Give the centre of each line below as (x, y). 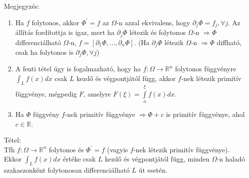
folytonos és (66, 149)
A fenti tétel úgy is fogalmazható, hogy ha (78, 69)
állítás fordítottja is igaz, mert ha (65, 32)
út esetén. (153, 170)
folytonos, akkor (56, 22)
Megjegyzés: (22, 6)
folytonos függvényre (206, 69)
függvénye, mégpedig (46, 93)
